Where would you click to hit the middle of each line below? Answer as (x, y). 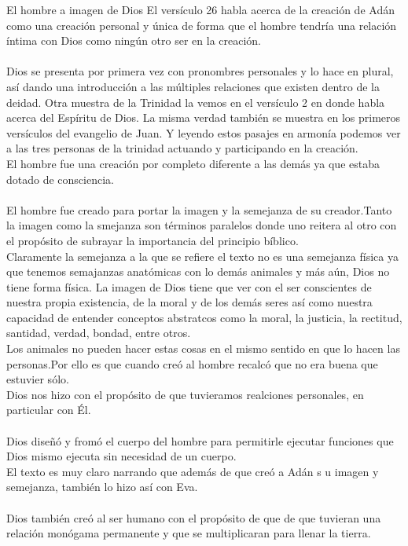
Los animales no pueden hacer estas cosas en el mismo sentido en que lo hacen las (203, 348)
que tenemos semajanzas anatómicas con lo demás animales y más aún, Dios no (198, 271)
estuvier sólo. (38, 379)
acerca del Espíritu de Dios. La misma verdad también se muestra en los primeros (204, 117)
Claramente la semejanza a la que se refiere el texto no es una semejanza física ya (202, 256)
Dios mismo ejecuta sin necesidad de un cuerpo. (121, 456)
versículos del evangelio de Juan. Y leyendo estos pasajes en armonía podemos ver (204, 132)
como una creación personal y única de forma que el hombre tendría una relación (202, 25)
